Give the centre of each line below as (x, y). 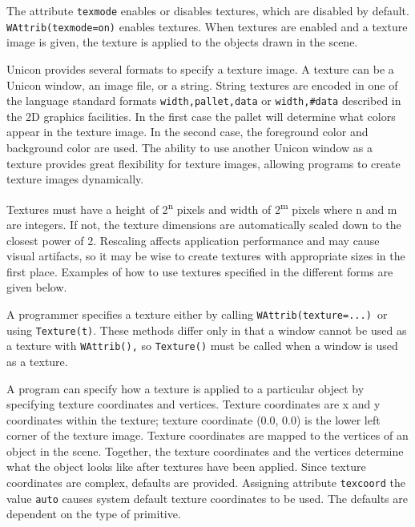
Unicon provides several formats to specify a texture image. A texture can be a (200, 68)
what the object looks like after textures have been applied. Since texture (186, 467)
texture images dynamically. (75, 179)
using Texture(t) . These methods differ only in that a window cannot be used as (207, 330)
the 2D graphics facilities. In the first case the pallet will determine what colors (201, 116)
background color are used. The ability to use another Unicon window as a (189, 147)
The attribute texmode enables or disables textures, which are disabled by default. (208, 10)
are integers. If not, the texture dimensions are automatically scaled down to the (204, 224)
